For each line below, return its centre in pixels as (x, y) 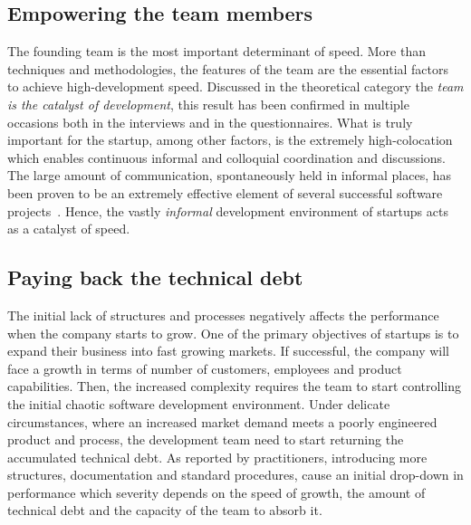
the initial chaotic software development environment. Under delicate (199, 403)
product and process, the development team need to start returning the (206, 439)
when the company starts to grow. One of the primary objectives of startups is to (233, 333)
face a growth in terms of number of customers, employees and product (205, 368)
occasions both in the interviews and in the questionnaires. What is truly (210, 122)
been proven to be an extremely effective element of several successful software (225, 192)
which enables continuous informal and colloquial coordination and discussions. (226, 157)
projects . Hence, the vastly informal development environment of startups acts (228, 210)
